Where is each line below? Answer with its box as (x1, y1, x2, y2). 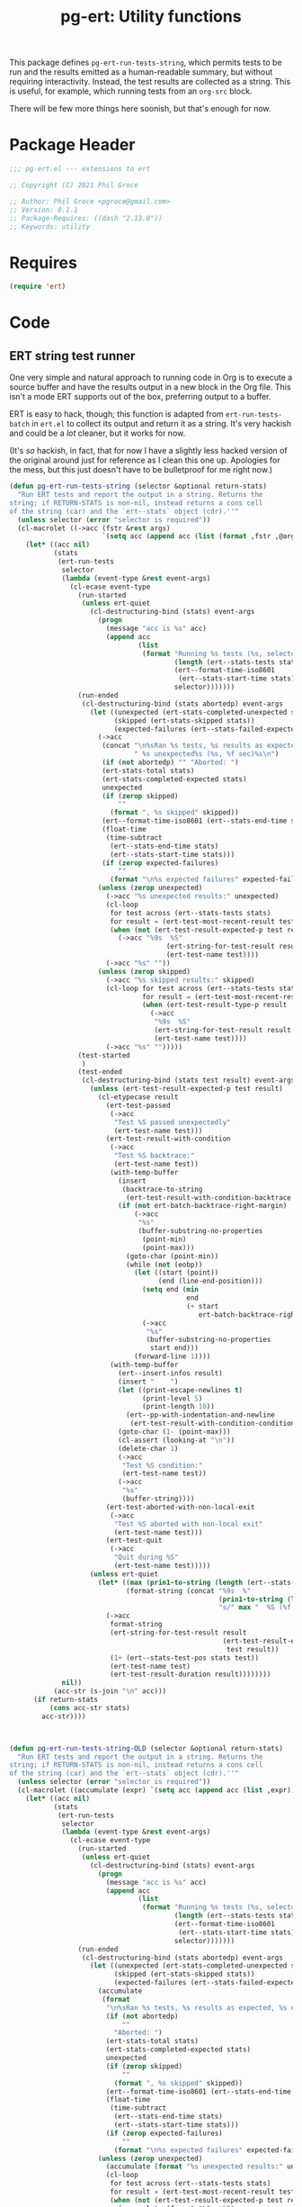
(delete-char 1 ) (118, 1444, 179, 1453)
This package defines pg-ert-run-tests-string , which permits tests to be (9, 57, 282, 68)
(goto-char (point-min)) (125, 1251, 219, 1261)
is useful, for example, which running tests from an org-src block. (9, 86, 253, 96)
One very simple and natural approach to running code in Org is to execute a (9, 372, 293, 383)
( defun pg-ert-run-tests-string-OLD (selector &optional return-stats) (9, 1743, 283, 1752)
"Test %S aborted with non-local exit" (113, 1519, 263, 1528)
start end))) (149, 1344, 200, 1353)
